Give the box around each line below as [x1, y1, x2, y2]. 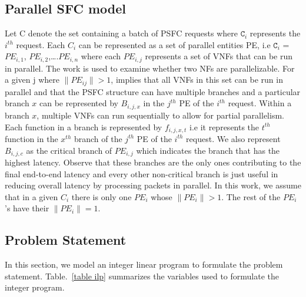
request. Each [16, 38, 65, 50]
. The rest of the [221, 190, 281, 203]
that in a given [5, 190, 58, 203]
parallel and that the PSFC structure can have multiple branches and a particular [5, 85, 301, 97]
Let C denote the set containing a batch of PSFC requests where [5, 27, 238, 39]
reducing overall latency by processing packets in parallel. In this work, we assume [5, 179, 301, 191]
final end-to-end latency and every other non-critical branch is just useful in [5, 167, 278, 180]
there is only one [71, 190, 132, 203]
